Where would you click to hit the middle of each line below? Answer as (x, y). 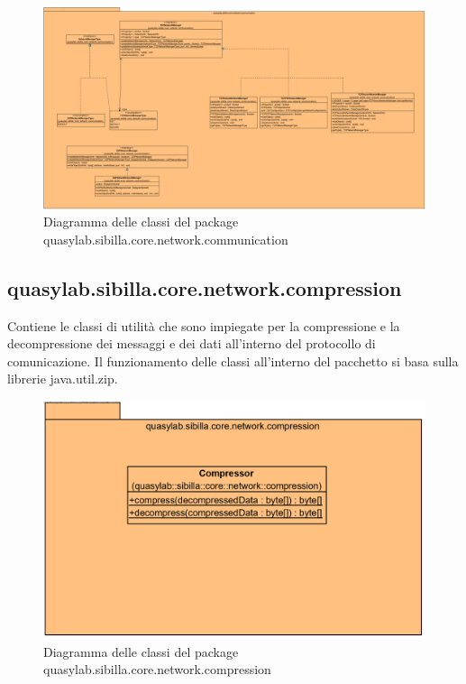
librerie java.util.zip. (63, 379)
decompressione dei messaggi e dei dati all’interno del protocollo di (192, 343)
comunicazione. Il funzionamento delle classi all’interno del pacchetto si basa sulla (233, 360)
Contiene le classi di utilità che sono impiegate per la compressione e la (204, 325)
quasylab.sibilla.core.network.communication (166, 239)
